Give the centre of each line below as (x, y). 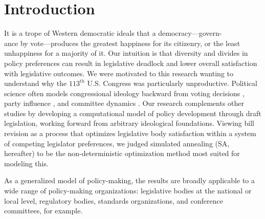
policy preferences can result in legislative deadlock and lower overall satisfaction (131, 63)
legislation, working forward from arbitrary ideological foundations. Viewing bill (129, 123)
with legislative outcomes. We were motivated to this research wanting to (119, 73)
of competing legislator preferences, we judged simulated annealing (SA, (117, 143)
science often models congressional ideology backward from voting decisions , (124, 93)
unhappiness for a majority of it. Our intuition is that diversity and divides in (126, 53)
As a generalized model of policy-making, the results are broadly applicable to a (129, 180)
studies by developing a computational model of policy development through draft (133, 113)
